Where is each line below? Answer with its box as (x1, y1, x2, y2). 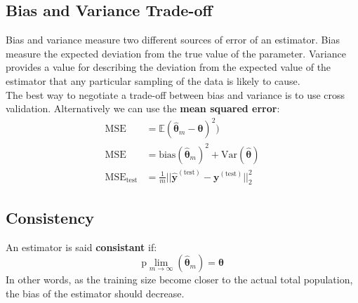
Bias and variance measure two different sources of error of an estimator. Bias (6, 32, 340, 47)
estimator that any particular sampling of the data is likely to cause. (6, 73, 300, 88)
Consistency (6, 206, 95, 228)
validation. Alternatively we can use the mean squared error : (6, 101, 280, 116)
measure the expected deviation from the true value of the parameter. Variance (6, 46, 346, 60)
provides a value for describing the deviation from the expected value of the (6, 60, 331, 74)
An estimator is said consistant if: (6, 239, 157, 254)
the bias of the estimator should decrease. (6, 285, 185, 300)
